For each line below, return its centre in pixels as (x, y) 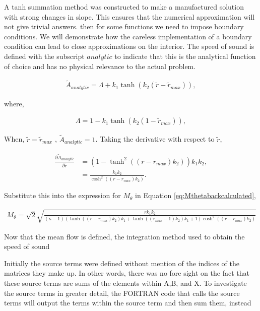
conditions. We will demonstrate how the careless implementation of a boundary (128, 36)
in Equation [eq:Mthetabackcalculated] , (196, 195)
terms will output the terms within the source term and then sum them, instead (128, 303)
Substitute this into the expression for (62, 195)
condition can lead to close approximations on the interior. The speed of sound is (129, 46)
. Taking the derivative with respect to (155, 139)
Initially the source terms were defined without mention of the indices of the (122, 263)
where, (14, 103)
